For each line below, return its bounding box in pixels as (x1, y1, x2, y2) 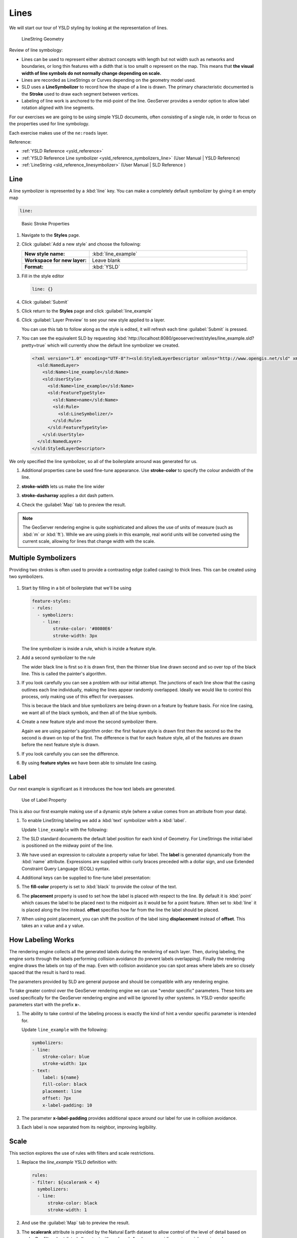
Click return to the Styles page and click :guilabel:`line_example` (21, 308, 153, 314)
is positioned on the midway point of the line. (21, 842, 113, 849)
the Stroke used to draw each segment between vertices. (21, 91, 140, 97)
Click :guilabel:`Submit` (21, 299, 69, 305)
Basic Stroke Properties (21, 221, 70, 227)
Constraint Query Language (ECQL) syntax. (21, 866, 110, 872)
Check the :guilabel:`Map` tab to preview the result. (21, 502, 126, 508)
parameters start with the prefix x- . (9, 1001, 81, 1007)
